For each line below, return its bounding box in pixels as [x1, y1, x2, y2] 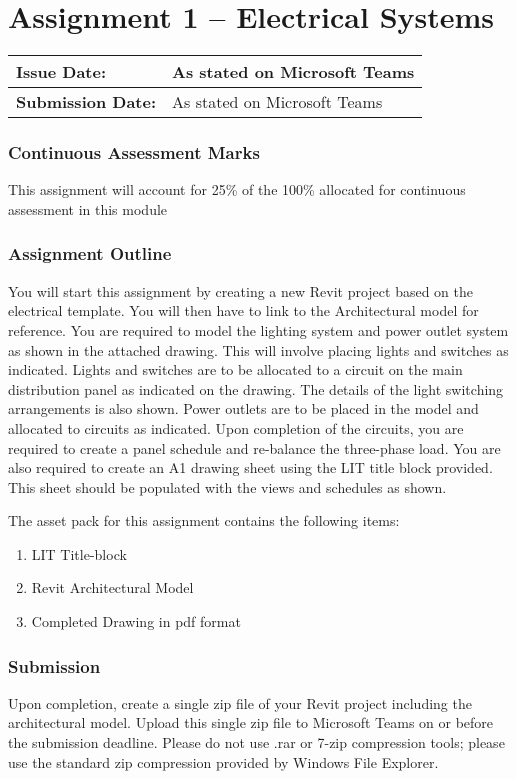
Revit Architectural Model [31, 577, 194, 598]
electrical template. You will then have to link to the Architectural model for [8, 300, 479, 321]
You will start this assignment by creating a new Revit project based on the [8, 280, 474, 301]
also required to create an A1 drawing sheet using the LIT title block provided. [8, 457, 493, 478]
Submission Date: [16, 90, 157, 114]
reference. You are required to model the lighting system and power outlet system [8, 319, 509, 340]
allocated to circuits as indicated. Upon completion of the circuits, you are [8, 417, 464, 438]
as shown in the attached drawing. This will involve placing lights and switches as [8, 339, 509, 360]
